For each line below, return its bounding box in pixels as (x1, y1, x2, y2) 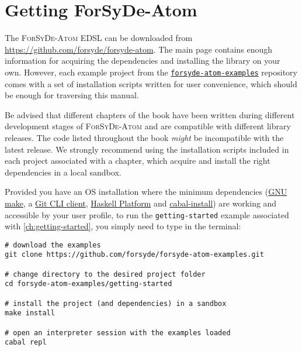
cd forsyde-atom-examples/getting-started (5, 280, 172, 288)
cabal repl (5, 338, 47, 347)
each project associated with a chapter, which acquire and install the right (5, 154, 270, 167)
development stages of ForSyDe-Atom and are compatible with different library (5, 120, 291, 132)
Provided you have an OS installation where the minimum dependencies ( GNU (5, 185, 287, 198)
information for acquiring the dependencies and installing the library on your (5, 54, 280, 67)
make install (5, 309, 55, 318)
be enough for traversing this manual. (5, 89, 139, 101)
